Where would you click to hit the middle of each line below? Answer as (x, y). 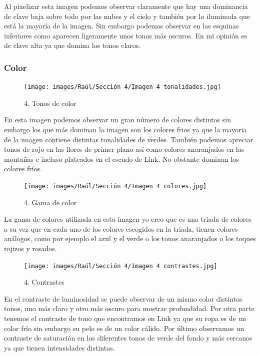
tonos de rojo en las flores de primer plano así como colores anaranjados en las (124, 149)
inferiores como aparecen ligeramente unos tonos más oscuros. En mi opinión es (126, 35)
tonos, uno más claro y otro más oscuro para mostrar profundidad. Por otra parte (129, 308)
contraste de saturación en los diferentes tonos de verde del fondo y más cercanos (128, 338)
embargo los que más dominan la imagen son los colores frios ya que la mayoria (125, 130)
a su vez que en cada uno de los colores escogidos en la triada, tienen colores (121, 228)
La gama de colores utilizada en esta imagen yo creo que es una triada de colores (128, 219)
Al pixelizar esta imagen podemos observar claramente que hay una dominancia (126, 6)
